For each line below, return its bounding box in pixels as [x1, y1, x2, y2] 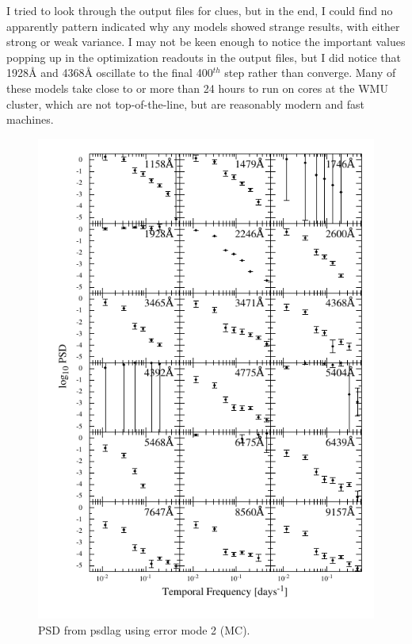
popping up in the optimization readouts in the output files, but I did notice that [6, 48, 402, 65]
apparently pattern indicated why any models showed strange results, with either [6, 17, 400, 34]
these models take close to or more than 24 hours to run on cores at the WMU [6, 79, 388, 96]
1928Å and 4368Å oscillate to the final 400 [6, 64, 213, 81]
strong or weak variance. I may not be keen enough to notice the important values [6, 33, 406, 50]
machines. [6, 111, 54, 128]
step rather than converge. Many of [224, 64, 396, 81]
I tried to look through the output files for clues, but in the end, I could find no [6, 2, 393, 18]
